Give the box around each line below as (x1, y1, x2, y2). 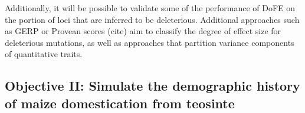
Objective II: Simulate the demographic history (5, 77, 300, 95)
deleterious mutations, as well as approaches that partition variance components (5, 36, 294, 48)
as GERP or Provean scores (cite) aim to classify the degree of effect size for (5, 25, 281, 37)
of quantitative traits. (5, 48, 83, 60)
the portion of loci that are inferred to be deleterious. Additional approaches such (5, 13, 300, 25)
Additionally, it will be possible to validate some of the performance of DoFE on (5, 2, 296, 14)
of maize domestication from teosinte (5, 94, 235, 112)
